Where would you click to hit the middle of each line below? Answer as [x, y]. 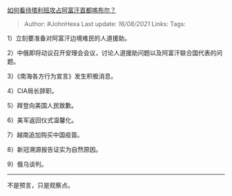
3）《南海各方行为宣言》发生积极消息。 [62, 76]
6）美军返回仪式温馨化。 [42, 120]
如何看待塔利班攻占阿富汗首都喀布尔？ [61, 10]
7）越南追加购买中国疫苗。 [45, 135]
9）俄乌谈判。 [27, 164]
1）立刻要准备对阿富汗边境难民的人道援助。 [69, 38]
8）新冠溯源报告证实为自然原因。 [55, 149]
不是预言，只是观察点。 [40, 185]
